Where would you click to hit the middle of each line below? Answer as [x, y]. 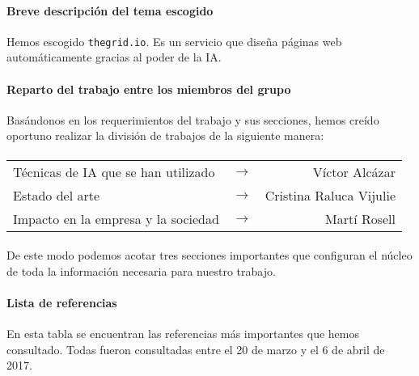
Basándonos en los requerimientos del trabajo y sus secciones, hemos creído [193, 119]
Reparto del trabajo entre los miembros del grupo [149, 89]
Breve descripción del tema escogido [110, 10]
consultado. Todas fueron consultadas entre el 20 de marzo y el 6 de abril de [196, 349]
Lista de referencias [62, 302]
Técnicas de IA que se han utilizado [114, 171]
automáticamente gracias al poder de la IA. [114, 57]
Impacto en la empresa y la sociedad [116, 218]
